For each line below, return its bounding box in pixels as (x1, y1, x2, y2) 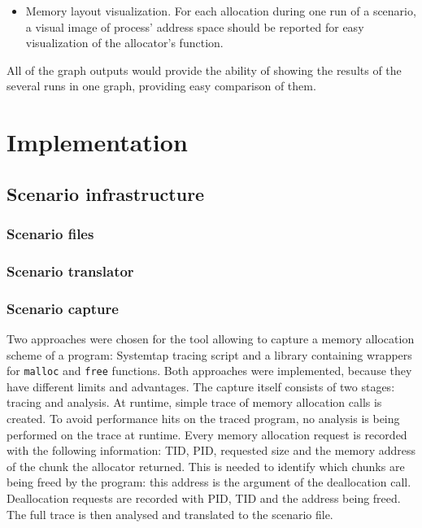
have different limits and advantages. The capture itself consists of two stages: (7, 377, 395, 395)
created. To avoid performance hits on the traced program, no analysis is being (7, 410, 400, 427)
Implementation (7, 125, 188, 159)
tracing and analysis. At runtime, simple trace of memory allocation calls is (7, 394, 382, 411)
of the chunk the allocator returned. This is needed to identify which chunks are (7, 457, 405, 474)
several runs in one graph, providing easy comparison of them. (7, 77, 316, 94)
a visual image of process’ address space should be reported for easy (25, 18, 364, 35)
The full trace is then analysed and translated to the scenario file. (7, 505, 333, 522)
